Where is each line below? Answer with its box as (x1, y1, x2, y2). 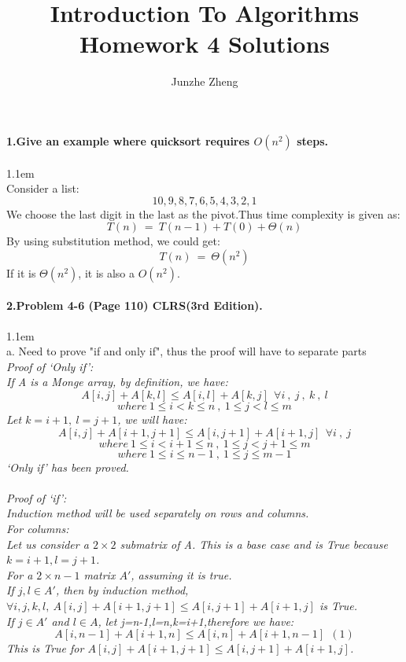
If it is (6, 264, 36, 281)
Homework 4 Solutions (79, 28, 330, 60)
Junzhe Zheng (171, 73, 238, 90)
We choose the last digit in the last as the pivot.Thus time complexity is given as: (6, 205, 400, 222)
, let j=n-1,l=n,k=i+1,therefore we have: (98, 612, 294, 629)
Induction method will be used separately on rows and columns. (6, 505, 309, 521)
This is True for (6, 640, 84, 656)
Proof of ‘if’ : (6, 489, 67, 506)
